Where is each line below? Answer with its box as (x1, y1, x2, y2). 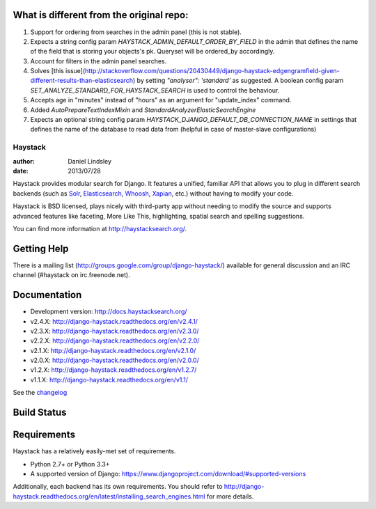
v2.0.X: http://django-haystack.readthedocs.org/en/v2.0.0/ (30, 356, 200, 365)
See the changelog (13, 389, 68, 397)
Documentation (13, 289, 82, 301)
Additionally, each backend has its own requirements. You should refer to (13, 483, 223, 491)
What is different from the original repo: (13, 9, 189, 21)
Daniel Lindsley (68, 157, 111, 165)
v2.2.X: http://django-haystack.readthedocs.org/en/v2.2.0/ (30, 336, 200, 345)
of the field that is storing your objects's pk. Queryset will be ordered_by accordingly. (30, 47, 275, 56)
